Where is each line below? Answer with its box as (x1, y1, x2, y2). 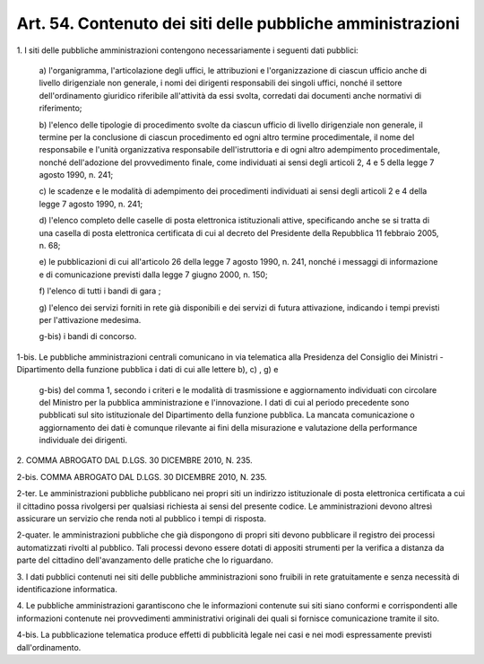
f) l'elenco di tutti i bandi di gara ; (39, 285, 161, 296)
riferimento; (39, 103, 82, 114)
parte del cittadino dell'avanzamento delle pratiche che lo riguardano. (16, 555, 273, 565)
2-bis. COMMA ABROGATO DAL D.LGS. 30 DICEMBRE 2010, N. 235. (16, 471, 268, 482)
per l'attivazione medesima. (39, 314, 142, 325)
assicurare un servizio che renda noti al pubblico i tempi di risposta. (16, 513, 266, 524)
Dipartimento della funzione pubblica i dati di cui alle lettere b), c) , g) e (16, 364, 279, 375)
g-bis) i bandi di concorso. (39, 331, 137, 342)
